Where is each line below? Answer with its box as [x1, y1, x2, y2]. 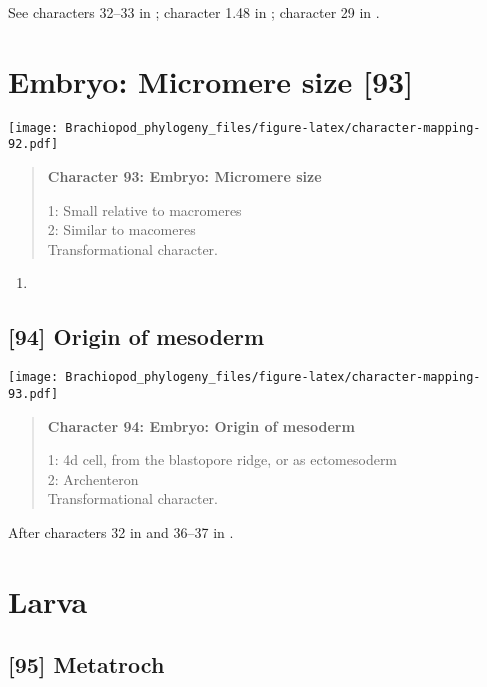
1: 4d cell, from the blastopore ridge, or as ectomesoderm [47, 449, 398, 470]
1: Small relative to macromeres [47, 199, 242, 220]
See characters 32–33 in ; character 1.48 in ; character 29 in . [8, 2, 380, 22]
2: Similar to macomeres [47, 219, 196, 240]
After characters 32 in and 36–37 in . [8, 521, 234, 542]
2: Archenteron [47, 468, 139, 489]
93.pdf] [8, 386, 59, 401]
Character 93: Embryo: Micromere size [47, 166, 322, 187]
